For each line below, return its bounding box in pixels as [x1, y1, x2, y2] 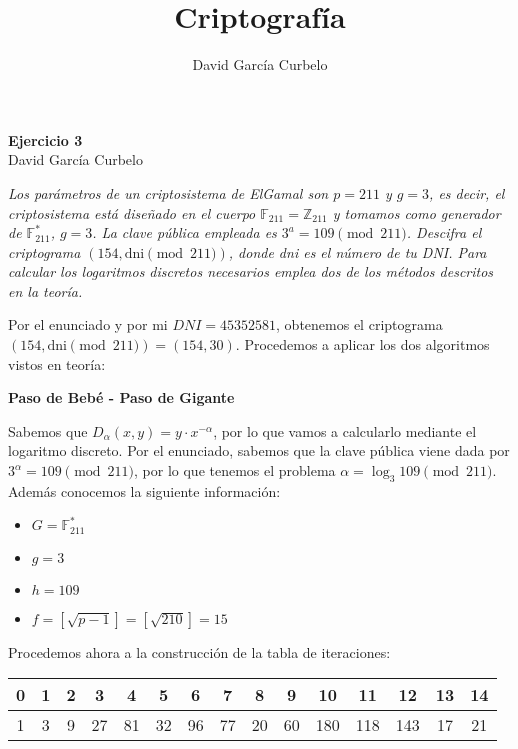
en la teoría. [8, 280, 83, 301]
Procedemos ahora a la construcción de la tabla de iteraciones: [8, 641, 391, 662]
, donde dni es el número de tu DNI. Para [228, 241, 487, 262]
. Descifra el [406, 222, 482, 243]
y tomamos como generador [332, 202, 501, 223]
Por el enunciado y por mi [8, 314, 168, 335]
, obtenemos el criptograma [276, 314, 443, 335]
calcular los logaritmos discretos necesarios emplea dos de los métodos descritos [8, 261, 494, 282]
